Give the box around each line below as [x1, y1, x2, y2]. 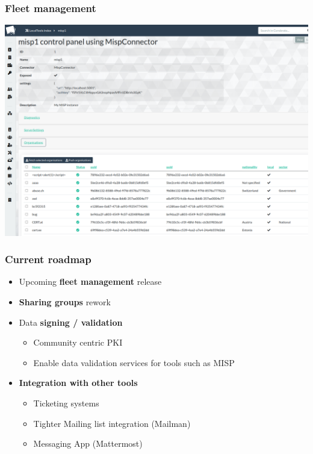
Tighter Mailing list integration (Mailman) [33, 417, 191, 429]
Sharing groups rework [19, 296, 111, 308]
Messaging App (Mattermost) [33, 437, 143, 450]
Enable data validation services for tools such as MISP [33, 356, 235, 368]
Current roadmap [5, 252, 91, 267]
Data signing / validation [19, 316, 123, 328]
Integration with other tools [19, 376, 138, 389]
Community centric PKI [33, 336, 123, 349]
